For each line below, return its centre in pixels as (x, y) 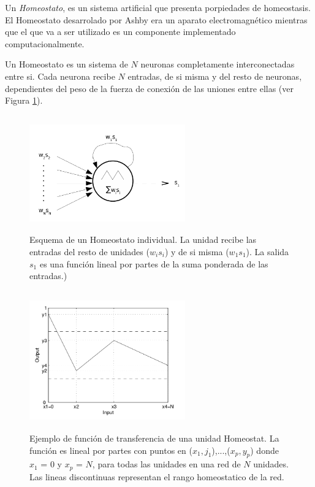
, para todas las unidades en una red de (166, 464)
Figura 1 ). (24, 100)
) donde (264, 450)
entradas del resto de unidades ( (89, 251)
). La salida (268, 251)
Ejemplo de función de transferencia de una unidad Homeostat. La (154, 438)
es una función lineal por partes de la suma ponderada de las (154, 263)
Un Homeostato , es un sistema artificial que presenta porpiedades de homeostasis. (158, 7)
